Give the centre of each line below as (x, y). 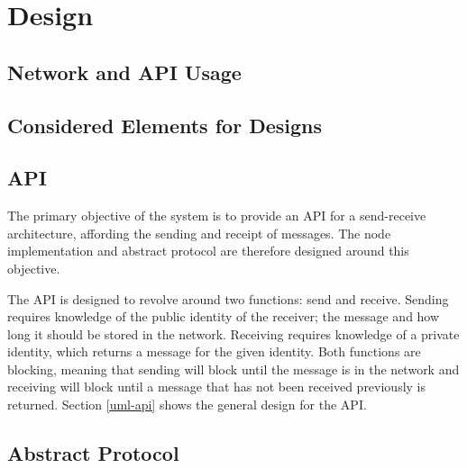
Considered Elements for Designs (165, 125)
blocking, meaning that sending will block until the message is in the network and (233, 369)
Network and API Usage (124, 72)
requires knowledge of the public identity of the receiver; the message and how (224, 316)
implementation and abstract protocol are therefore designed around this (208, 251)
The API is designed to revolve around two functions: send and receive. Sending (228, 298)
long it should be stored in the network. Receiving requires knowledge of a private (233, 333)
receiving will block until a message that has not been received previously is (217, 387)
